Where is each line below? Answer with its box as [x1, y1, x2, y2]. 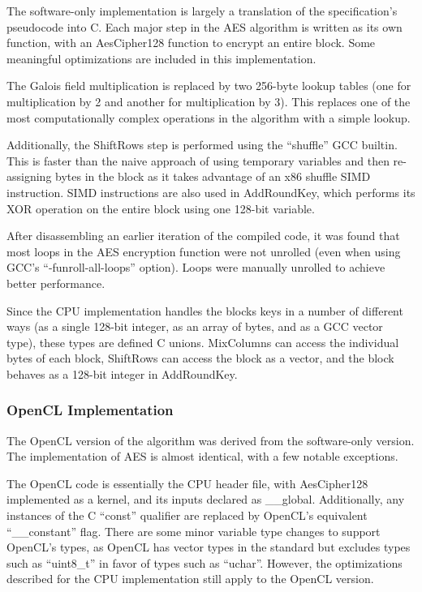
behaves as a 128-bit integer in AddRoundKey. [6, 365, 238, 382]
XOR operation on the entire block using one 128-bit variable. [6, 199, 315, 217]
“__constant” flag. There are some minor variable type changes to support [6, 522, 381, 539]
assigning [6, 168, 52, 185]
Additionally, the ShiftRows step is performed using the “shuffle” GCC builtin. [6, 136, 398, 153]
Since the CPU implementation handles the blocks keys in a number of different [6, 302, 403, 319]
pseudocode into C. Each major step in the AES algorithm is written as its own [6, 18, 403, 35]
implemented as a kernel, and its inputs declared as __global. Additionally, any [6, 491, 405, 508]
